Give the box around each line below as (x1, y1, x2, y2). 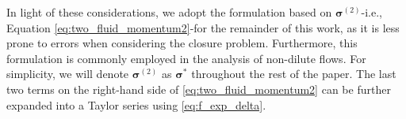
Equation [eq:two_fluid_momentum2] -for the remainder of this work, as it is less (6, 19, 400, 35)
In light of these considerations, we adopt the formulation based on (6, 4, 332, 20)
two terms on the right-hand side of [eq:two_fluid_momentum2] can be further (6, 80, 391, 97)
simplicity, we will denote (6, 65, 129, 82)
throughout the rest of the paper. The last (191, 65, 396, 82)
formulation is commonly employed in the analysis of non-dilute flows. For (6, 50, 366, 66)
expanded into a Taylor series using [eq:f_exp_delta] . (6, 96, 266, 113)
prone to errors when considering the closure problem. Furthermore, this (6, 35, 358, 51)
